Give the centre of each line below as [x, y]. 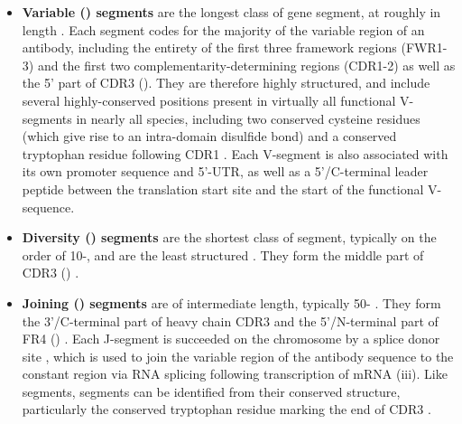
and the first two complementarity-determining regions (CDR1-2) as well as [246, 65]
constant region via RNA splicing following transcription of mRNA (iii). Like [235, 374]
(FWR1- [424, 47]
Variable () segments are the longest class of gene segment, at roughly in [231, 12]
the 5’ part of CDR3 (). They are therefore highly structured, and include [226, 83]
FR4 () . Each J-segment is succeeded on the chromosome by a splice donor [231, 339]
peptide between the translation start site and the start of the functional [223, 188]
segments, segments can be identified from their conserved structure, [211, 391]
